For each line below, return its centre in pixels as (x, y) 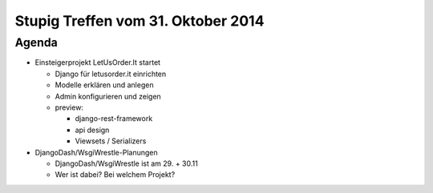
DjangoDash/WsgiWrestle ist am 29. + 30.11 (126, 163)
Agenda (36, 42)
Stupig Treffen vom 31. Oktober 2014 (140, 21)
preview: (69, 107)
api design (92, 130)
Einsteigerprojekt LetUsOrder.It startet (97, 62)
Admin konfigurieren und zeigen (108, 96)
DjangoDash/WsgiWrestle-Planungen (96, 152)
